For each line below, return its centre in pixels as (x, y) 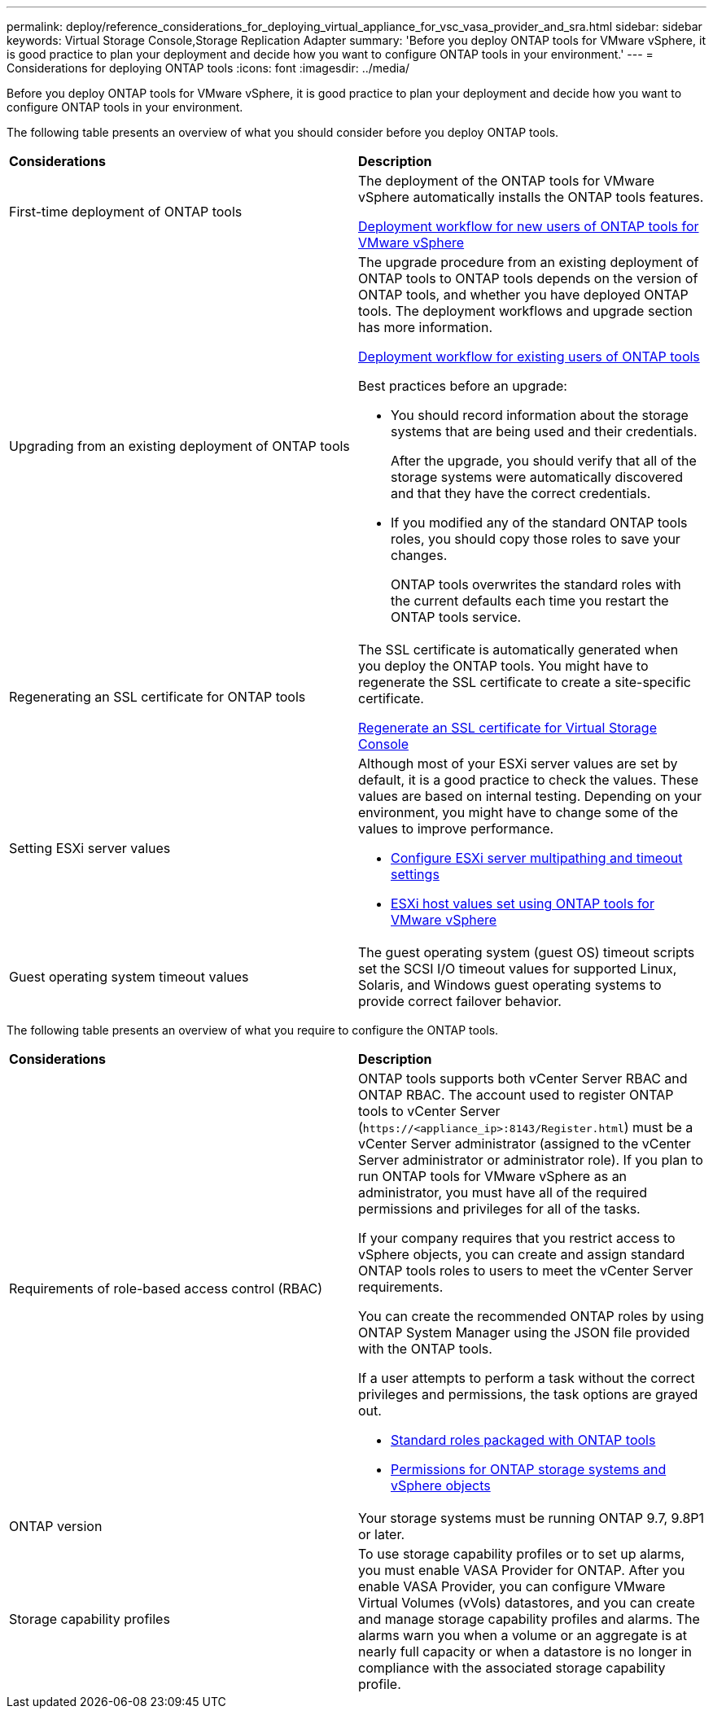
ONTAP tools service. (456, 617)
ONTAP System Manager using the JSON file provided (524, 1332)
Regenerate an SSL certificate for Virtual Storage (507, 728)
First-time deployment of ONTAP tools (126, 212)
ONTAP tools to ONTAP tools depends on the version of (528, 278)
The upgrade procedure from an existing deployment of (529, 262)
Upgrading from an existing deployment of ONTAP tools (179, 446)
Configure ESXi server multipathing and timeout (537, 858)
